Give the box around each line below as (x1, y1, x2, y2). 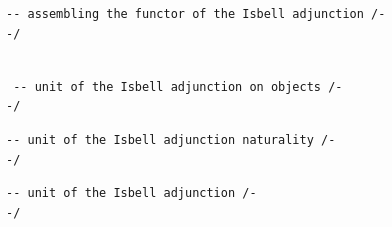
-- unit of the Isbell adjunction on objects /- (13, 79, 343, 94)
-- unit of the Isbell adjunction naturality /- (6, 132, 336, 147)
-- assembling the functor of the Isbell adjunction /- (6, 7, 386, 21)
